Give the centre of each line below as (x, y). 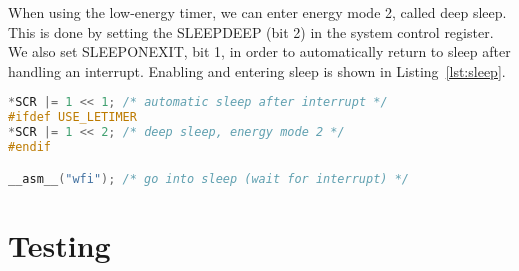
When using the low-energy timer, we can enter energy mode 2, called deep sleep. (257, 12)
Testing (59, 244)
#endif (29, 147)
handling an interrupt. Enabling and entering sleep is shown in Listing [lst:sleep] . (257, 70)
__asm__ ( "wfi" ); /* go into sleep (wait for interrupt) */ (208, 178)
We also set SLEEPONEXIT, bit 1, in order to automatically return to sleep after (259, 51)
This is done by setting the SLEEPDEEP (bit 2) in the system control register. (251, 31)
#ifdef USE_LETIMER (72, 117)
